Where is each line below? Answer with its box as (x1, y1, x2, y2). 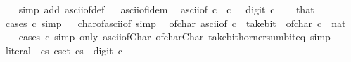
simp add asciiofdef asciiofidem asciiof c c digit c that (18, 2, 314, 16)
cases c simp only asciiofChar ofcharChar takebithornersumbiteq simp (18, 29, 331, 44)
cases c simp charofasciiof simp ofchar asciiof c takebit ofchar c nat (5, 15, 346, 30)
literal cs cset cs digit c (5, 42, 122, 57)
